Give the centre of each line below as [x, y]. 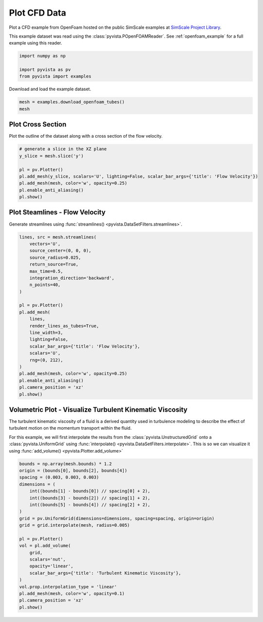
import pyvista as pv [45, 70]
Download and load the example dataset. [50, 89]
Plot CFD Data [38, 13]
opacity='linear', [51, 566]
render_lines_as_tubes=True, [64, 326]
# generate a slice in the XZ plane [63, 149]
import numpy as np [42, 56]
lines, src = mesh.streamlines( [58, 237]
